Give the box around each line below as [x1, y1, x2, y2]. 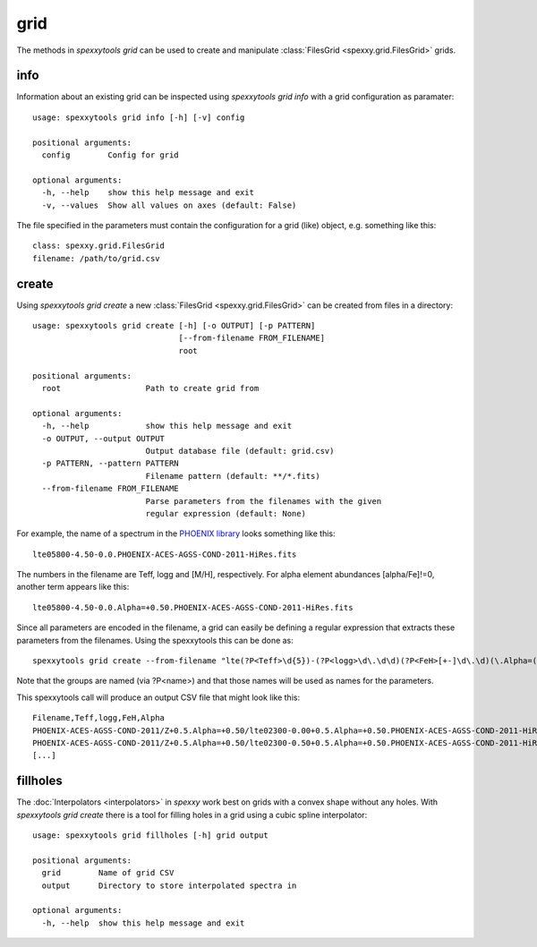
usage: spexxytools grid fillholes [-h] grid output [32, 831, 268, 840]
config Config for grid [41, 150, 179, 160]
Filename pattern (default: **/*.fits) [145, 471, 321, 481]
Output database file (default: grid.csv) [145, 446, 335, 456]
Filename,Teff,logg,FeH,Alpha [32, 712, 166, 723]
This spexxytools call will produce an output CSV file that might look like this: [16, 692, 300, 703]
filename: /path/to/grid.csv [32, 253, 160, 263]
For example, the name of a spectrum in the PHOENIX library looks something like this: [16, 528, 336, 539]
